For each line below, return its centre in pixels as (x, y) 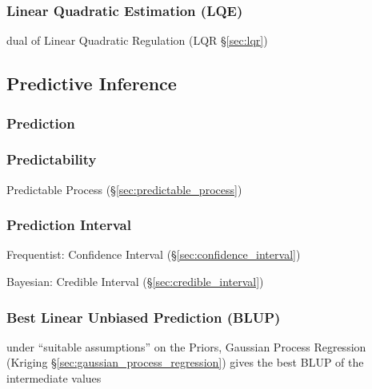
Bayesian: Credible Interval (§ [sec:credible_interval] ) (135, 282)
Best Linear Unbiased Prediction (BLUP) (144, 317)
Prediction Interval (69, 225)
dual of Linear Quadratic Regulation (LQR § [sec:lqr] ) (137, 40)
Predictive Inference (92, 83)
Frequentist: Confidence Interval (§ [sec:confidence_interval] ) (154, 254)
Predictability (52, 159)
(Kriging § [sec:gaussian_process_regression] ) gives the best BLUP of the (185, 362)
